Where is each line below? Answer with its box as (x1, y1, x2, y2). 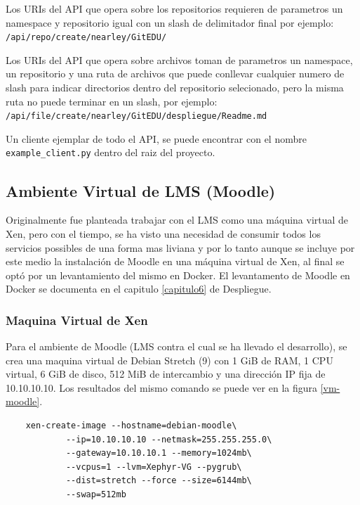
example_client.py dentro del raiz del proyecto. (6, 145, 215, 160)
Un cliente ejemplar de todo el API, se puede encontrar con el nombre (6, 131, 307, 146)
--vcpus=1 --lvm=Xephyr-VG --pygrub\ (65, 461, 242, 472)
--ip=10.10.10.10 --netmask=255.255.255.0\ (65, 434, 272, 445)
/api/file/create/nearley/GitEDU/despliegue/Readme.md (6, 111, 267, 122)
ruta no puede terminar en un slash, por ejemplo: (6, 94, 218, 108)
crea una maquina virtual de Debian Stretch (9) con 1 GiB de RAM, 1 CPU (6, 352, 333, 367)
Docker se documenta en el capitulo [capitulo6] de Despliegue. (6, 281, 272, 296)
